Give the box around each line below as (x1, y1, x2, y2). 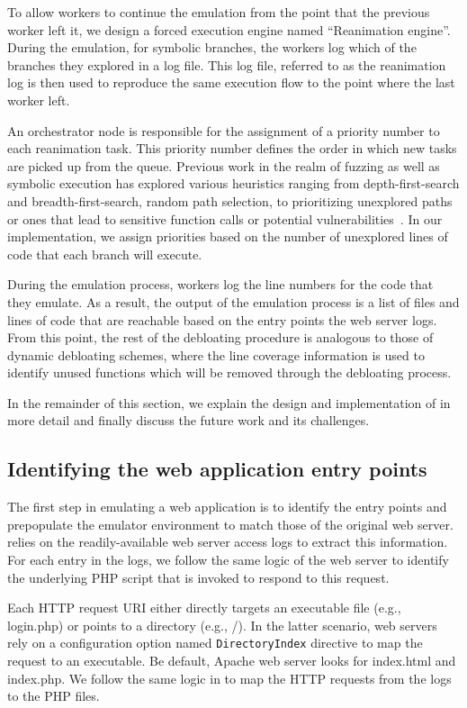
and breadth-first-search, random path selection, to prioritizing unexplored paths (7, 191, 453, 210)
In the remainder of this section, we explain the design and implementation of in (7, 393, 451, 412)
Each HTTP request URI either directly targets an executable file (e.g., (7, 598, 401, 617)
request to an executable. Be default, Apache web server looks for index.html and (7, 651, 456, 670)
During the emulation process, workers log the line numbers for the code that (7, 275, 434, 294)
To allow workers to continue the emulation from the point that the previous (7, 3, 430, 21)
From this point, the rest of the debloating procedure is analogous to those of (7, 328, 434, 347)
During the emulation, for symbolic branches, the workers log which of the (7, 38, 417, 57)
